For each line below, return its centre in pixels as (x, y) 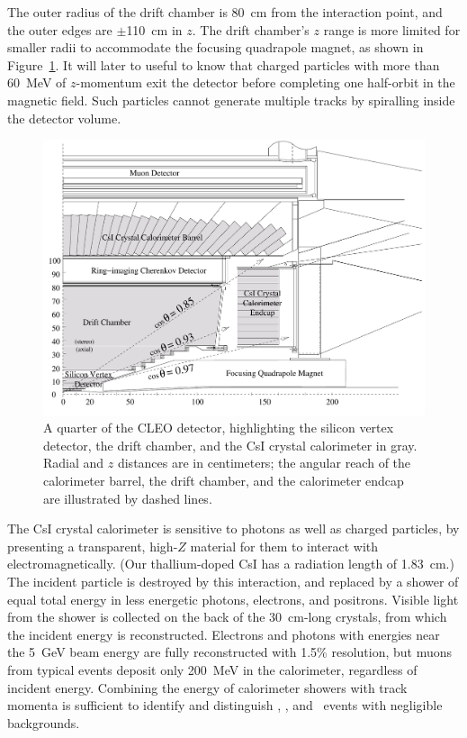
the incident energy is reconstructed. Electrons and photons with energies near (224, 634)
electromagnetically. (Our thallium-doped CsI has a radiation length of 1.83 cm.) (231, 564)
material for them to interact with (284, 546)
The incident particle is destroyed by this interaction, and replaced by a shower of (233, 581)
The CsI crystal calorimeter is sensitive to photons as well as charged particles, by (233, 528)
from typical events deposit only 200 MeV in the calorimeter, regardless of (212, 669)
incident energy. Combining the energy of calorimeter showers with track (207, 687)
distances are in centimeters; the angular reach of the (264, 463)
